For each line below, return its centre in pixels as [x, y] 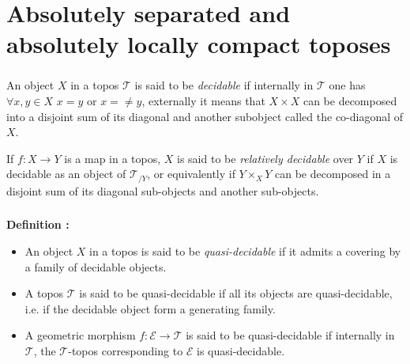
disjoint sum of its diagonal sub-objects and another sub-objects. [163, 190]
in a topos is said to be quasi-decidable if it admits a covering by [245, 251]
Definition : [38, 224]
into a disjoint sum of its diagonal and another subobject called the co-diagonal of [205, 116]
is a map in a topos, [113, 158]
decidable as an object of [66, 174]
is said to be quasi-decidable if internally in [290, 335]
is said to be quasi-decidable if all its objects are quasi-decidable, [236, 293]
